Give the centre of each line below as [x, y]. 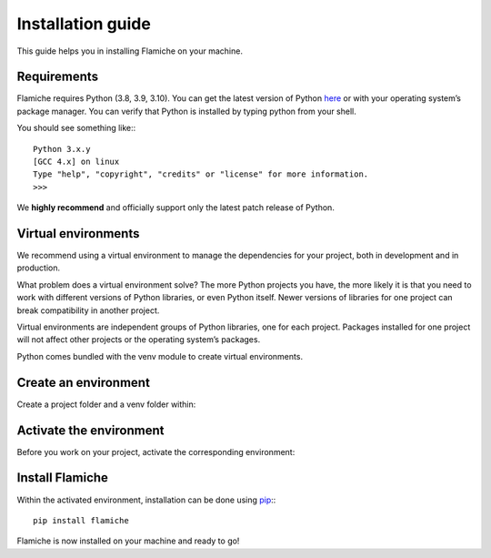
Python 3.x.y [62, 149]
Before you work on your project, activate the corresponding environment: [156, 451]
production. [39, 268]
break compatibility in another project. [88, 310]
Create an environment [83, 382]
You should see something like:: [76, 128]
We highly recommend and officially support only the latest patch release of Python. [176, 208]
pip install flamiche [81, 520]
